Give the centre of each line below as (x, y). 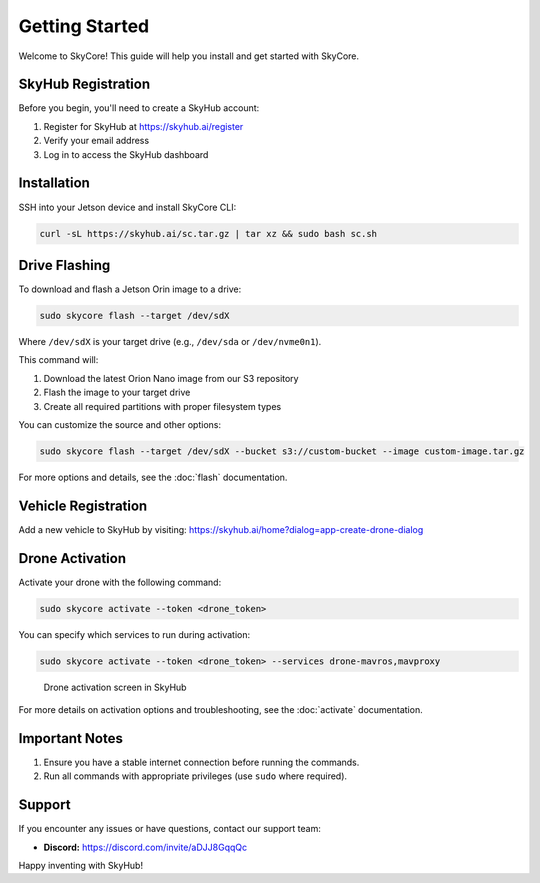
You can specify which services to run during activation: (134, 634)
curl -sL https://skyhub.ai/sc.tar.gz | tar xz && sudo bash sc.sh (208, 233)
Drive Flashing (64, 265)
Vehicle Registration (83, 505)
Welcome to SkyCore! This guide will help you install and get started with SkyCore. (189, 56)
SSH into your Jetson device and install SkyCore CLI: (127, 207)
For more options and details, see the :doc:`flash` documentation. (153, 477)
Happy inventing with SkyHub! (81, 866)
